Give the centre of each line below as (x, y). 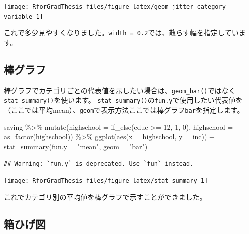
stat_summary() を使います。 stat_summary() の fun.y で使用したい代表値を (123, 100)
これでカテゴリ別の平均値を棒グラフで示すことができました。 (105, 197)
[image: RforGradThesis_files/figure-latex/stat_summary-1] (106, 181)
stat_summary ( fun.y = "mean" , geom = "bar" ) (76, 146)
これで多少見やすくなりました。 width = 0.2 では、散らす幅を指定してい (121, 33)
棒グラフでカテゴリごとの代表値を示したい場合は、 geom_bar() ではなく (120, 90)
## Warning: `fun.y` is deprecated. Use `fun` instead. (99, 164)
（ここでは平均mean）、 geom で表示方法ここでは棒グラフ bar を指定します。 (124, 110)
